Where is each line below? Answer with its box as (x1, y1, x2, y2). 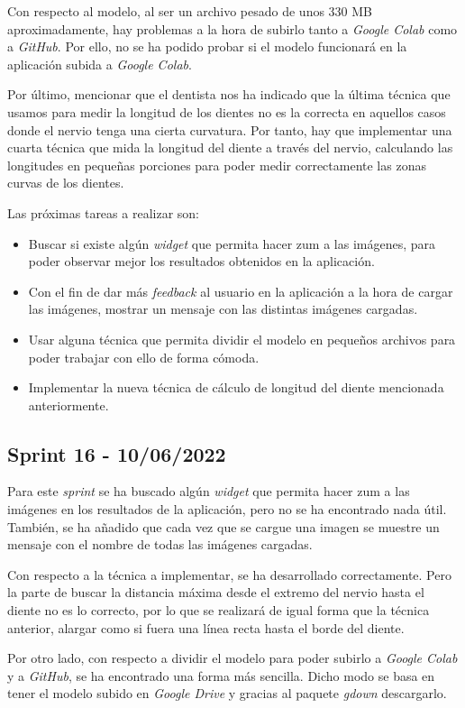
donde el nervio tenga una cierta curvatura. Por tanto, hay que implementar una (7, 120, 452, 139)
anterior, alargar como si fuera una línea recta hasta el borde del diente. (7, 618, 405, 637)
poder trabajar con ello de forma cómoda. (28, 347, 260, 366)
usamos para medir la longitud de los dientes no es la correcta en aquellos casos (7, 102, 446, 121)
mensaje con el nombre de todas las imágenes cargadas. (7, 535, 313, 554)
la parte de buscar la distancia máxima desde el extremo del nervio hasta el (7, 583, 424, 602)
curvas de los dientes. (7, 173, 124, 192)
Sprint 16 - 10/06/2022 (7, 439, 226, 467)
